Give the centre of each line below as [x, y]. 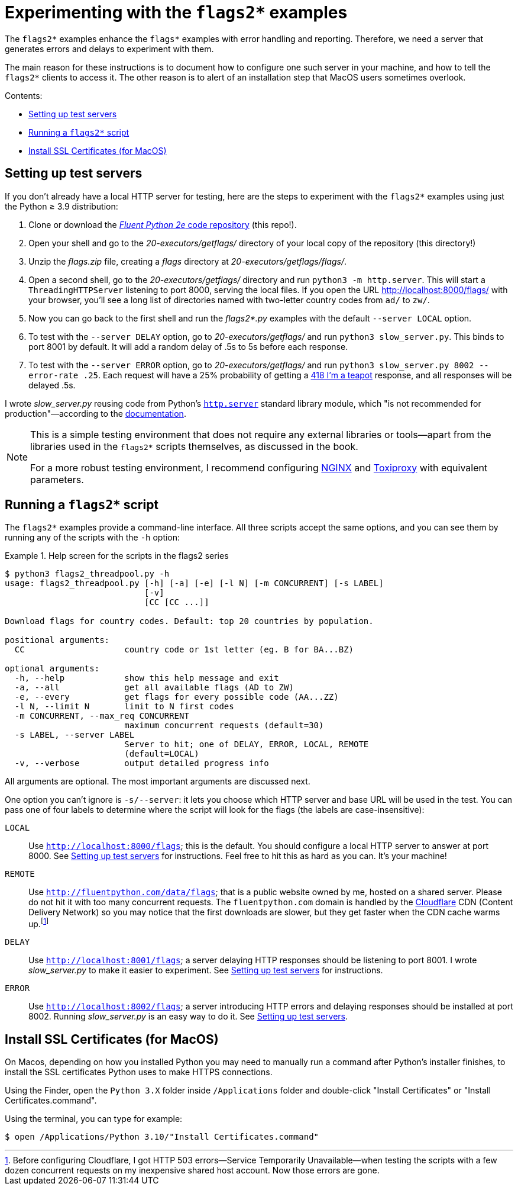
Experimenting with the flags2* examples [176, 12]
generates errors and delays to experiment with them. [109, 49]
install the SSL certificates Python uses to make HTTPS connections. [139, 1072]
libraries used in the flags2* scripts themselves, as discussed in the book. [194, 446]
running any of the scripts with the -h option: [93, 538]
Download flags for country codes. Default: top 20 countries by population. [189, 621]
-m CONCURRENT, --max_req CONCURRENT [102, 716]
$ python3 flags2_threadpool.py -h [87, 574]
